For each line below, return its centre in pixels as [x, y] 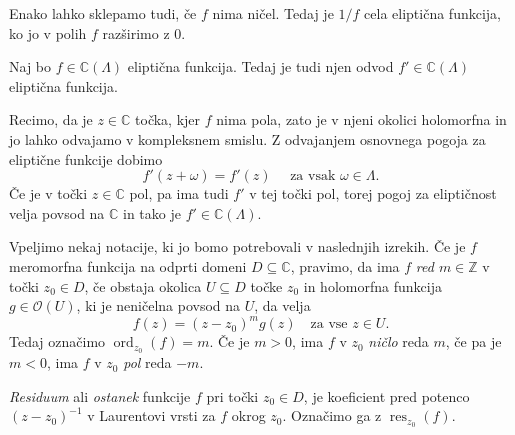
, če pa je [473, 341]
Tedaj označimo [57, 341]
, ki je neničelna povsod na [158, 305]
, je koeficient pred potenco [386, 395]
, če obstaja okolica [143, 285]
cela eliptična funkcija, [432, 13]
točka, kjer [168, 119]
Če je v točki [48, 193]
